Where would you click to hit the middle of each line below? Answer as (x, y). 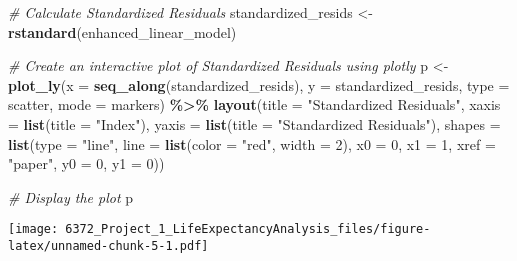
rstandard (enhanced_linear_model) (122, 31)
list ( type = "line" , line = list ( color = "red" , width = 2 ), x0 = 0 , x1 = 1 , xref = (252, 143)
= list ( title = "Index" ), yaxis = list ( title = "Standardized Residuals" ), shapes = (254, 123)
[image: (33, 229)
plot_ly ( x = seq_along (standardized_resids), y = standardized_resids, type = (259, 84)
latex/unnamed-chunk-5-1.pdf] (108, 246)
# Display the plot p (71, 196)
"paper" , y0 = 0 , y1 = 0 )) (86, 163)
